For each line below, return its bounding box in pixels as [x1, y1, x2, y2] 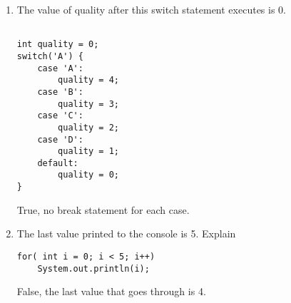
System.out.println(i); [37, 263, 150, 274]
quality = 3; [58, 98, 119, 109]
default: [37, 158, 78, 168]
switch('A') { [16, 51, 83, 61]
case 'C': [37, 111, 83, 121]
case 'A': [37, 63, 83, 73]
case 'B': [37, 86, 83, 97]
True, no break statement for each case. [16, 202, 190, 217]
